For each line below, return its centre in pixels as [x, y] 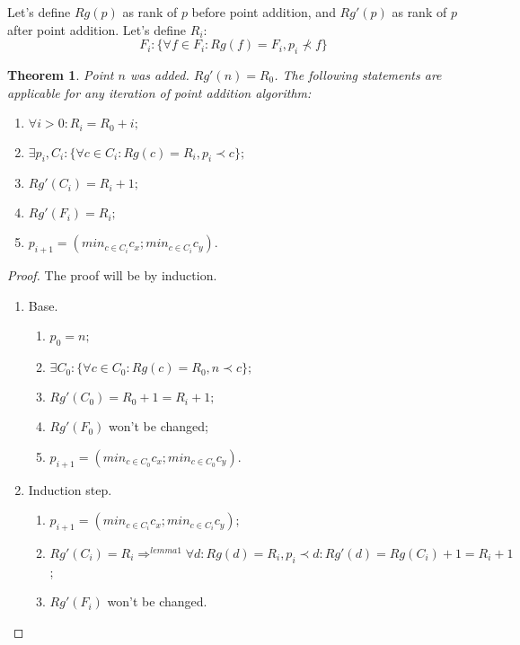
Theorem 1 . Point [61, 74]
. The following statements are [358, 74]
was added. [159, 74]
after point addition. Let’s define [97, 29]
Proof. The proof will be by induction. [112, 275]
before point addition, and [264, 12]
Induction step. [70, 489]
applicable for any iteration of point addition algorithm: [159, 92]
